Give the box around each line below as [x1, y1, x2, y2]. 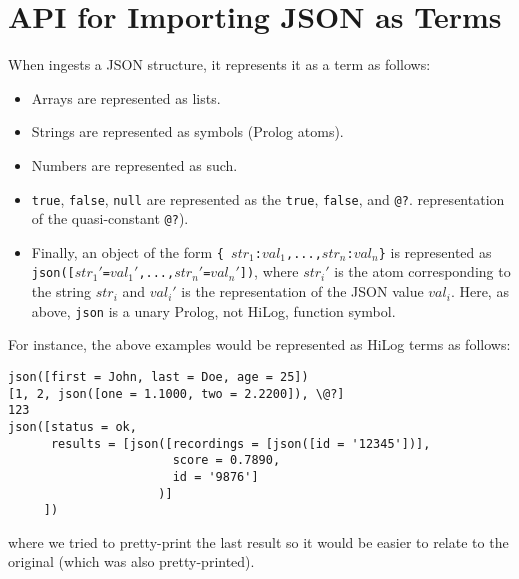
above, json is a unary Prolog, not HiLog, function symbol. [31, 300, 396, 321]
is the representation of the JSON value [181, 281, 424, 302]
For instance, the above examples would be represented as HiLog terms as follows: [8, 334, 511, 355]
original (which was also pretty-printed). [8, 551, 255, 572]
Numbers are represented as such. [31, 154, 238, 175]
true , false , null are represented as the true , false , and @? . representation [31, 188, 505, 209]
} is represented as [378, 241, 492, 262]
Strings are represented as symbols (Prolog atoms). [31, 121, 344, 142]
